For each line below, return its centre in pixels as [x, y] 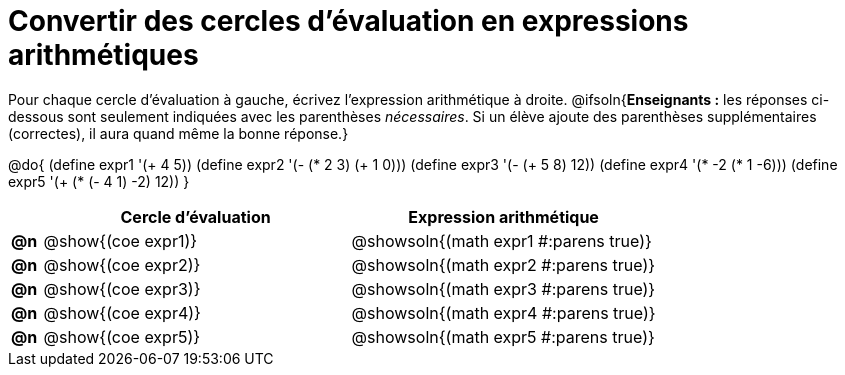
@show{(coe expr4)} [122, 312]
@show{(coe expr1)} [120, 240]
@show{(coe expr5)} [122, 336]
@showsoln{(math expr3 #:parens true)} [503, 288]
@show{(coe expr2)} [122, 264]
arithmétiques [103, 55]
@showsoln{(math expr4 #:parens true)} [503, 312]
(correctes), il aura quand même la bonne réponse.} [178, 133]
